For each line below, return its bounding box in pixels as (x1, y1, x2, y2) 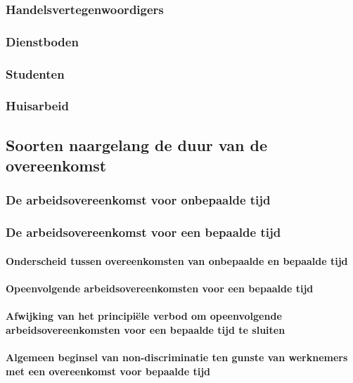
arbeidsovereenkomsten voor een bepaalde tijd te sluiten (6, 322, 285, 337)
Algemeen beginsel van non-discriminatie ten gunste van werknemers (6, 349, 348, 364)
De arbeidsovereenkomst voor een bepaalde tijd (6, 223, 281, 241)
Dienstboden (6, 32, 79, 50)
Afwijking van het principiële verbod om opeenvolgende (6, 309, 282, 323)
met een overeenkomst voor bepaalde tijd (6, 363, 211, 378)
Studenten (6, 65, 65, 82)
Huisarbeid (6, 97, 69, 115)
